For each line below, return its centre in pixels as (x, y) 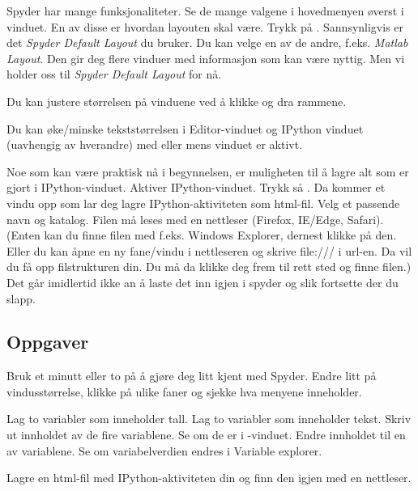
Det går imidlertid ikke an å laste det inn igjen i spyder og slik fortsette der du (203, 282)
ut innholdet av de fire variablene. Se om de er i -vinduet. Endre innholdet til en (206, 435)
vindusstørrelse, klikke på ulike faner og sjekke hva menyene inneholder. (184, 391)
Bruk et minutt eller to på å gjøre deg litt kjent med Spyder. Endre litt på (192, 376)
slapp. (21, 298)
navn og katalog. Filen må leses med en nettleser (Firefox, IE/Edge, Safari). (195, 219)
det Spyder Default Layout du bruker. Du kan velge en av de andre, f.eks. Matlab (207, 42)
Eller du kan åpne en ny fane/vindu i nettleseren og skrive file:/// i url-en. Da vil (209, 250)
